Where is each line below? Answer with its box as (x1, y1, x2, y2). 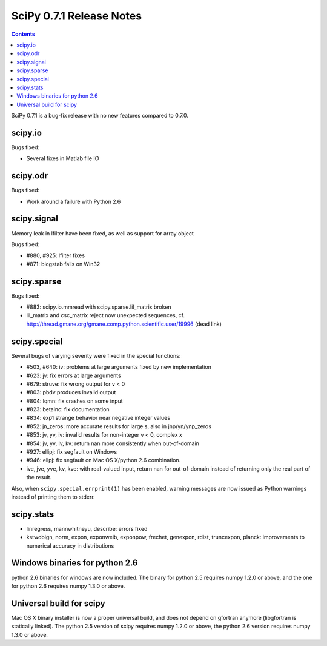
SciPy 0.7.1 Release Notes (11, 9, 142, 22)
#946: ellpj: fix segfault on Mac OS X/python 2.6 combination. (26, 457, 181, 464)
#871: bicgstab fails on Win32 (26, 260, 101, 267)
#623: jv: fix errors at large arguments (26, 372, 121, 379)
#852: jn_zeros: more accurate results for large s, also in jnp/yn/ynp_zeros (26, 422, 212, 430)
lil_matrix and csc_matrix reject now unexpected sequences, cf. (26, 312, 185, 319)
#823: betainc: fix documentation (26, 406, 110, 413)
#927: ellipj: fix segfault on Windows (26, 448, 117, 456)
